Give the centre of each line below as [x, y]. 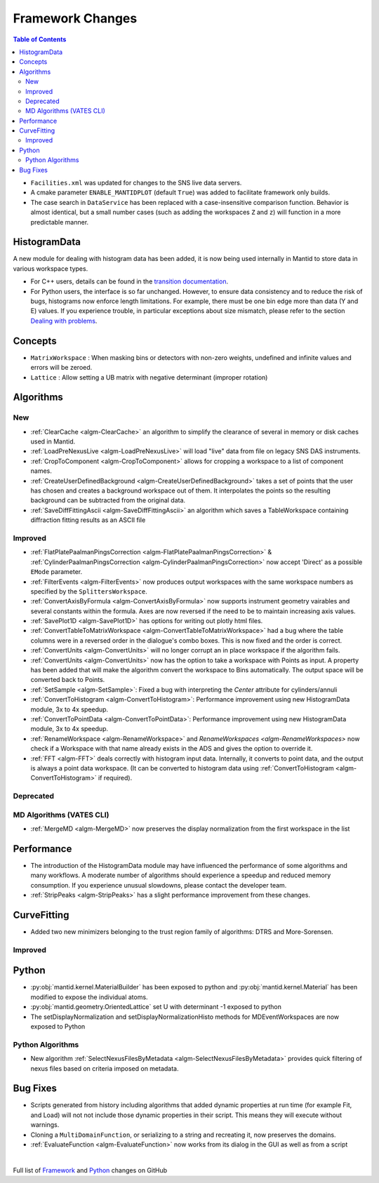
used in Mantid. [53, 441]
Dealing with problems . [64, 321]
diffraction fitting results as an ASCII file [88, 520]
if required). [115, 778]
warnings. [45, 1125]
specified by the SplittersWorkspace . [89, 591]
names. [41, 471]
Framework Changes [75, 18]
